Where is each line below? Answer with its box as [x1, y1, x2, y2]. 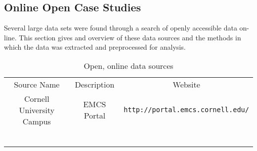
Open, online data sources [84, 60, 173, 71]
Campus [22, 115, 51, 127]
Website [172, 78, 200, 90]
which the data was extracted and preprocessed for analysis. [4, 42, 186, 52]
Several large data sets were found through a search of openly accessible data [4, 23, 237, 33]
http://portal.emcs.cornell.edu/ [124, 106, 249, 114]
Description [75, 78, 115, 90]
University [19, 104, 55, 116]
